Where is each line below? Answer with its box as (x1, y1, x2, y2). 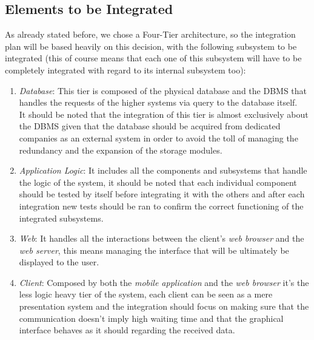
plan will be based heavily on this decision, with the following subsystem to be (5, 39, 297, 52)
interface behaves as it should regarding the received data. (19, 324, 235, 336)
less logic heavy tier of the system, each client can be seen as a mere (19, 288, 273, 301)
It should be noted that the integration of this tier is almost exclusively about (19, 107, 309, 120)
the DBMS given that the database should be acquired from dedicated (19, 120, 281, 132)
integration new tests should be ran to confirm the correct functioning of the (19, 199, 304, 212)
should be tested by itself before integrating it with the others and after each (19, 188, 305, 200)
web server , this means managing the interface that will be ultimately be (19, 243, 289, 256)
